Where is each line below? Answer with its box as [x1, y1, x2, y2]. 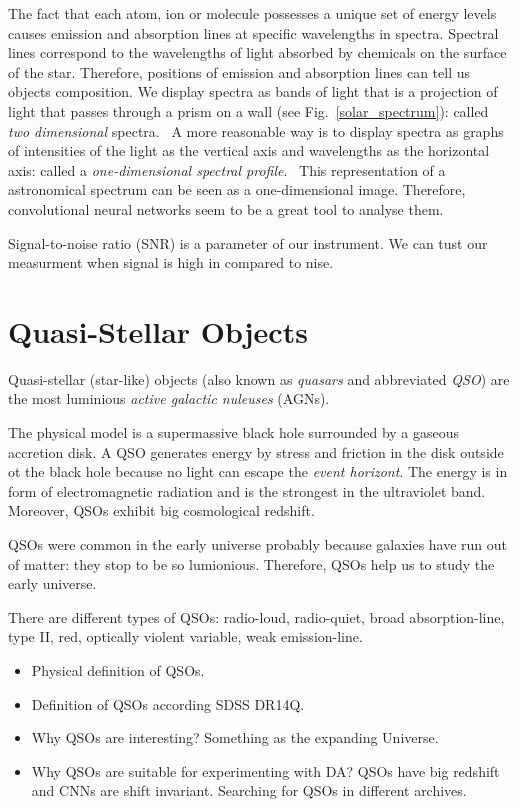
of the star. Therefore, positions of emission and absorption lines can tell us [8, 61, 470, 82]
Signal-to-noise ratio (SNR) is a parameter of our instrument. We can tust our [8, 232, 488, 253]
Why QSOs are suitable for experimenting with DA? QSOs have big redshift [31, 760, 500, 781]
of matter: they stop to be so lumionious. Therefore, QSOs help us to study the [8, 553, 495, 574]
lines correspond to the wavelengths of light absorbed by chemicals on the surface [8, 42, 507, 63]
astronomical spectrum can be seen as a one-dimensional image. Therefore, [8, 179, 466, 200]
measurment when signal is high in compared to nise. [8, 252, 334, 273]
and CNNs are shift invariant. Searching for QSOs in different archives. [31, 780, 467, 801]
